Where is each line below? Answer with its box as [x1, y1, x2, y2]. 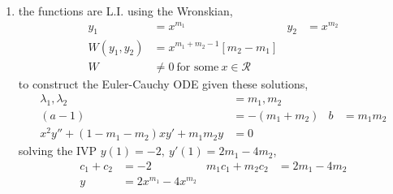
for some [176, 61, 219, 73]
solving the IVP [18, 142, 97, 159]
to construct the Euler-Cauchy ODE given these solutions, [18, 75, 309, 92]
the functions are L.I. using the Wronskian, [18, 2, 233, 19]
